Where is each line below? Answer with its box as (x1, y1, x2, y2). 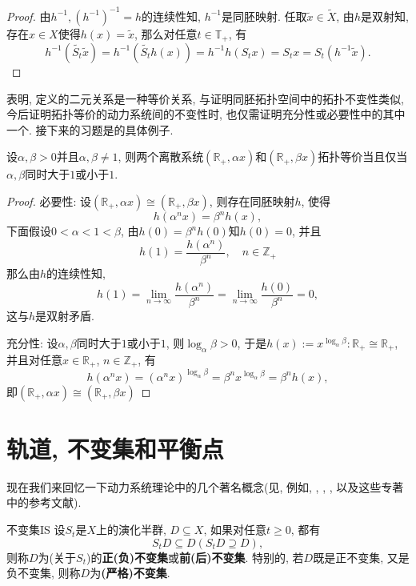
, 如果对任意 (203, 521, 266, 538)
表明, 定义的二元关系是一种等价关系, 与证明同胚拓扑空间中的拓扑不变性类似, (6, 90, 404, 106)
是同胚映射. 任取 (222, 7, 307, 24)
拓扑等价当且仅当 (318, 148, 408, 165)
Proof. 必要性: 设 (6, 192, 92, 209)
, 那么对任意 (134, 25, 198, 42)
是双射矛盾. (35, 307, 94, 324)
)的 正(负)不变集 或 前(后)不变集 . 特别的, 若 (86, 548, 304, 565)
